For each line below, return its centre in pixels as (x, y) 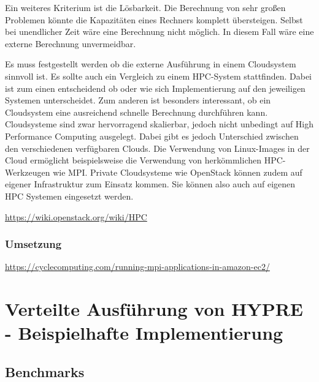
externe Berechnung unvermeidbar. (71, 43)
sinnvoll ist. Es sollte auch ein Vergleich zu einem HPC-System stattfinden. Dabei (159, 76)
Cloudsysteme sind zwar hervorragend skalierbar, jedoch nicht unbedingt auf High (159, 124)
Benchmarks (45, 371)
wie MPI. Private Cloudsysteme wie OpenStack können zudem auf (178, 172)
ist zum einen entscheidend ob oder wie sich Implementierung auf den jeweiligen (155, 88)
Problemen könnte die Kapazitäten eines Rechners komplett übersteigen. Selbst (154, 19)
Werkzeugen (28, 172)
